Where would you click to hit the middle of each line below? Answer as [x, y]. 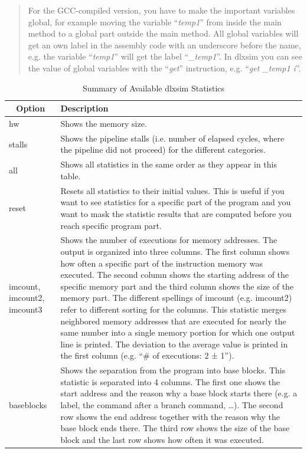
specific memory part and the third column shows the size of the [177, 286]
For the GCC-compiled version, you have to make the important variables [161, 10]
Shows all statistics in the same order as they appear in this [169, 164]
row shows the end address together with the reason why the [170, 416]
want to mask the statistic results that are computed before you [176, 213]
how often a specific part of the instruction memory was [161, 263]
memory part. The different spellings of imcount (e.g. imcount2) [176, 298]
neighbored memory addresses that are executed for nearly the [173, 321]
